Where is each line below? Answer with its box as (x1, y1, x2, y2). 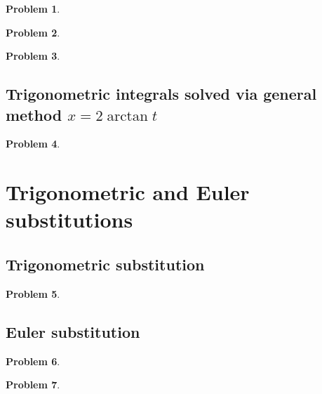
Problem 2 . (6, 25, 60, 39)
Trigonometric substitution (6, 253, 205, 275)
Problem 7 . (6, 377, 60, 392)
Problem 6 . (6, 353, 60, 368)
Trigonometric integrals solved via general (6, 83, 317, 105)
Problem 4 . (6, 136, 60, 151)
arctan (107, 108, 148, 124)
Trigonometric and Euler (6, 178, 250, 206)
